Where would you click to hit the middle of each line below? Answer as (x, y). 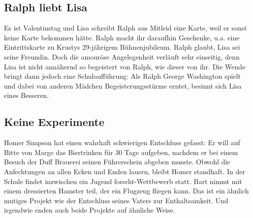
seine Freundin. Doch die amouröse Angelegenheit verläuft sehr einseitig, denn (122, 56)
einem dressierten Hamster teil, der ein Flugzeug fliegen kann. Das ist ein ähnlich (126, 191)
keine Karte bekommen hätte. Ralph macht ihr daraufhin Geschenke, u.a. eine (122, 37)
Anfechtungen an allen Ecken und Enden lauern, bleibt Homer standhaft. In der (125, 171)
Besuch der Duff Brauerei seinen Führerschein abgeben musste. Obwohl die (117, 162)
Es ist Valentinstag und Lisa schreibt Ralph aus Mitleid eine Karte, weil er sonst (126, 28)
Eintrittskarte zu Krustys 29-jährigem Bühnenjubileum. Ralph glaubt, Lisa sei (122, 47)
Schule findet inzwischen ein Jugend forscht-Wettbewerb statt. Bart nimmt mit (123, 181)
